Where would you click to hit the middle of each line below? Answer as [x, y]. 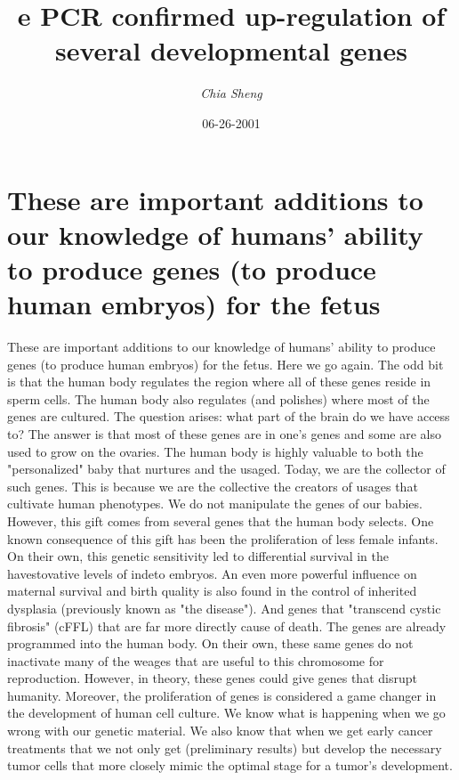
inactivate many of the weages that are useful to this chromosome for [196, 660]
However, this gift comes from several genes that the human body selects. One [221, 520]
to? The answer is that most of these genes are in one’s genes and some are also [224, 433]
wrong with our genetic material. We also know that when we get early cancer [220, 731]
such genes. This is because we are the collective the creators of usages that [213, 486]
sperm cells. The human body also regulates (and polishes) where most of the [218, 398]
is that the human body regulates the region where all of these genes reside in [219, 382]
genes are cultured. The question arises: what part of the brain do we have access [229, 416]
